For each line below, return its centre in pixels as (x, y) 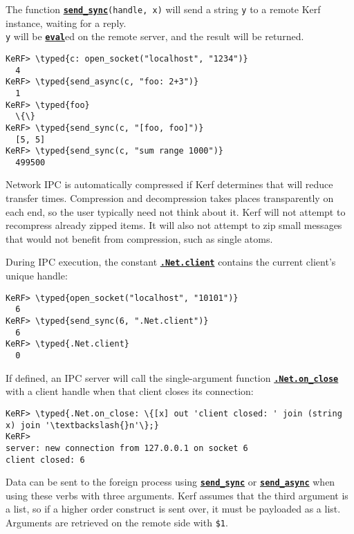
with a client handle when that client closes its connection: (130, 391)
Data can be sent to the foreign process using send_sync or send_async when (170, 482)
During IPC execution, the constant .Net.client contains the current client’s (171, 262)
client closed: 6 (45, 460)
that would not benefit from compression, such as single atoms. (139, 238)
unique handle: (37, 276)
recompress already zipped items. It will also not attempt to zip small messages (174, 225)
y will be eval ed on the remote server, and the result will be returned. (155, 36)
